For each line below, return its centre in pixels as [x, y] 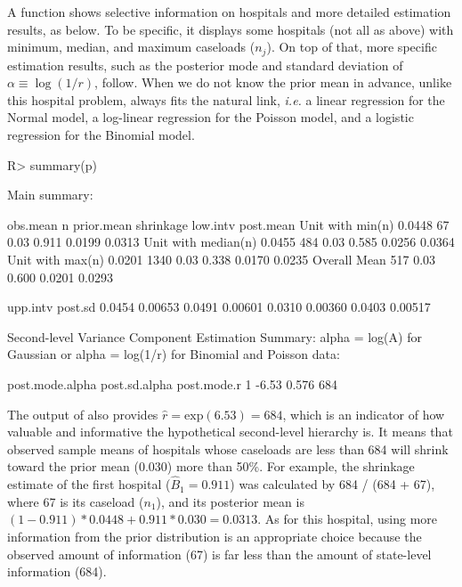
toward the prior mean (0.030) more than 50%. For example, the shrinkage [211, 466]
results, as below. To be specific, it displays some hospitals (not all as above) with [231, 29]
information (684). [57, 571]
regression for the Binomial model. [101, 135]
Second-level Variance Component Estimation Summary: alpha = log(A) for [215, 336]
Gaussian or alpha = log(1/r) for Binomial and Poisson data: [174, 354]
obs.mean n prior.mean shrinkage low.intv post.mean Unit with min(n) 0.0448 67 [228, 224]
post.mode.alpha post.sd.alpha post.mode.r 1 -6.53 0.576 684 [172, 383]
